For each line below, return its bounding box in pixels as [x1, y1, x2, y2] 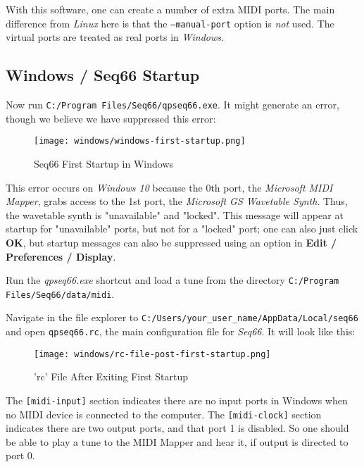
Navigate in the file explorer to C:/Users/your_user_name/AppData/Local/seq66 [6, 310, 358, 325]
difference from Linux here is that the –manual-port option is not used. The [6, 15, 334, 30]
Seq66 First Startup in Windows [34, 156, 174, 170]
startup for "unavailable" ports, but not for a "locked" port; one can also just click [6, 221, 358, 236]
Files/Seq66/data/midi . [6, 286, 115, 301]
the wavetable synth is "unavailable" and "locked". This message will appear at [6, 207, 344, 222]
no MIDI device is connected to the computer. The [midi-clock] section [6, 406, 322, 421]
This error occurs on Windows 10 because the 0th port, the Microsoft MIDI [6, 180, 333, 194]
